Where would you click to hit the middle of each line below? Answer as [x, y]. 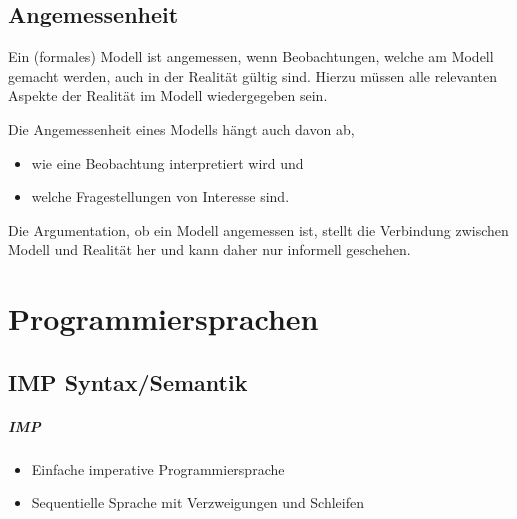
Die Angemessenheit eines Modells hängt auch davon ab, [181, 128]
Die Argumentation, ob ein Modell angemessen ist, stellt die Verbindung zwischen [258, 229]
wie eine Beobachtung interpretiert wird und [167, 162]
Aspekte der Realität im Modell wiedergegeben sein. [168, 95]
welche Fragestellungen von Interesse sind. [160, 196]
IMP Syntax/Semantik [128, 381]
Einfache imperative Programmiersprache [158, 468]
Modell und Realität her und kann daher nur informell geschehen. [209, 249]
